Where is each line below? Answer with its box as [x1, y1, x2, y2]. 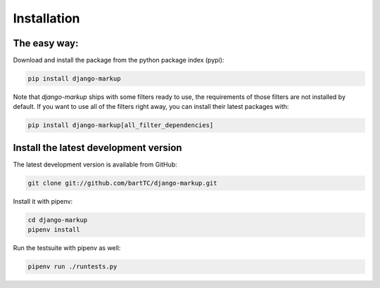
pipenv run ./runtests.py [27, 263, 118, 270]
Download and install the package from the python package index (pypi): [13, 56, 224, 65]
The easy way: [13, 37, 79, 49]
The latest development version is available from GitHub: [13, 160, 177, 169]
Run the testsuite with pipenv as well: [13, 244, 121, 252]
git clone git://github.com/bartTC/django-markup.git [27, 179, 217, 187]
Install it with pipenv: [13, 197, 73, 205]
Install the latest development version [13, 141, 182, 154]
